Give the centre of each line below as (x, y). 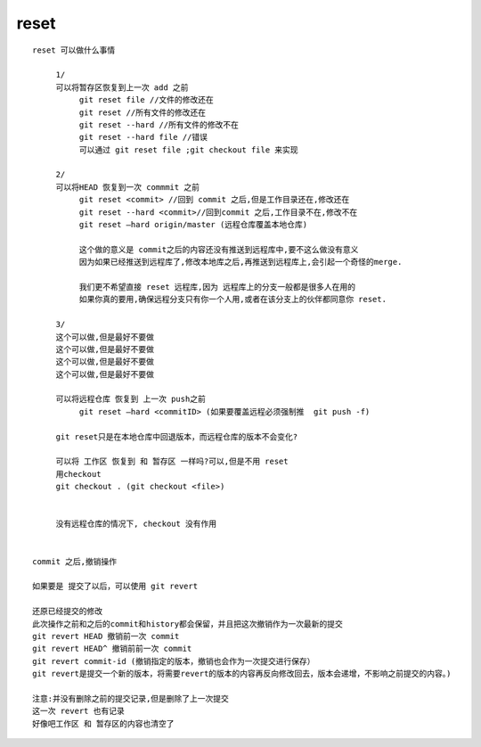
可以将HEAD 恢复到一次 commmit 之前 (128, 187)
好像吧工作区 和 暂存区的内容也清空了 (103, 723)
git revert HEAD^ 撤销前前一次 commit (112, 649)
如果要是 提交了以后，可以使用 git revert (115, 587)
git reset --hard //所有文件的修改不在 (159, 124)
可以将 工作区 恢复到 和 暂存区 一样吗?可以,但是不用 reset (172, 462)
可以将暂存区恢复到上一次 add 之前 (122, 87)
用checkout (78, 474)
